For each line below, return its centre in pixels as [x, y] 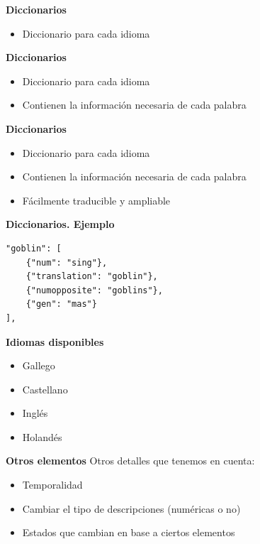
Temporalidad [52, 485]
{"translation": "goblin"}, [92, 277]
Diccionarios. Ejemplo [60, 224]
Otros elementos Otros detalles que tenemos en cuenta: [130, 461]
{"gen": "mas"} [61, 304]
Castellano [45, 389]
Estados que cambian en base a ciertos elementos [129, 532]
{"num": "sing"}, [67, 262]
